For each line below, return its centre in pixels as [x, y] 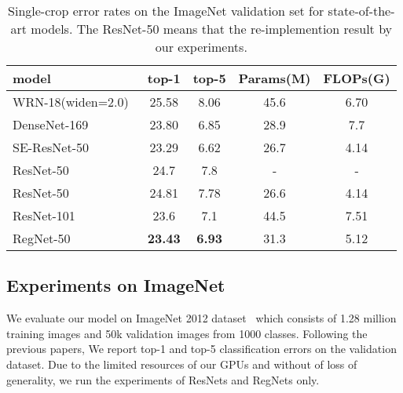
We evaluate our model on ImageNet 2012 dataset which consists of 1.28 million [201, 318]
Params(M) [275, 78]
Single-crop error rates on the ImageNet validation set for [166, 11]
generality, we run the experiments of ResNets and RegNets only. [163, 379]
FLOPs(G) [357, 78]
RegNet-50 [42, 238]
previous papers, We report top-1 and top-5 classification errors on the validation [201, 349]
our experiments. [201, 47]
